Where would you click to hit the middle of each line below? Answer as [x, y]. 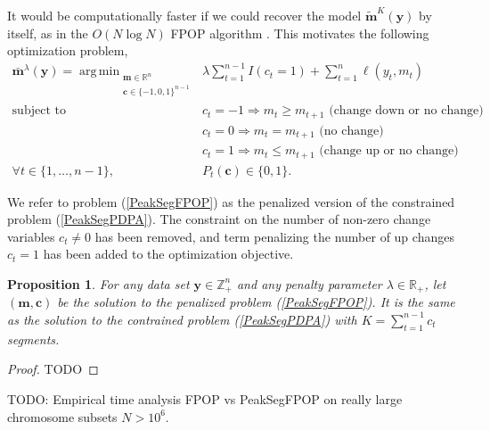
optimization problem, [68, 50]
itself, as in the [48, 33]
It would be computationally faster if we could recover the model [184, 15]
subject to [39, 111]
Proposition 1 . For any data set [98, 283]
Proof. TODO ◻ [53, 369]
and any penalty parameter [309, 283]
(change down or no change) [406, 111]
